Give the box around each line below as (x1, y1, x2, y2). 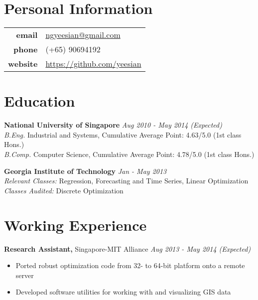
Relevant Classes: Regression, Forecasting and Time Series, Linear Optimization (4, 175, 249, 186)
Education (4, 91, 75, 111)
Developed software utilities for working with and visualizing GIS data (15, 287, 231, 297)
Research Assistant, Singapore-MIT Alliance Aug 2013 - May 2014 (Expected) (4, 243, 251, 254)
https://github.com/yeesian (45, 58, 141, 70)
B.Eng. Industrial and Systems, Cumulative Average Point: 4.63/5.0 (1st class (4, 129, 242, 140)
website (8, 58, 38, 70)
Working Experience (4, 214, 147, 235)
